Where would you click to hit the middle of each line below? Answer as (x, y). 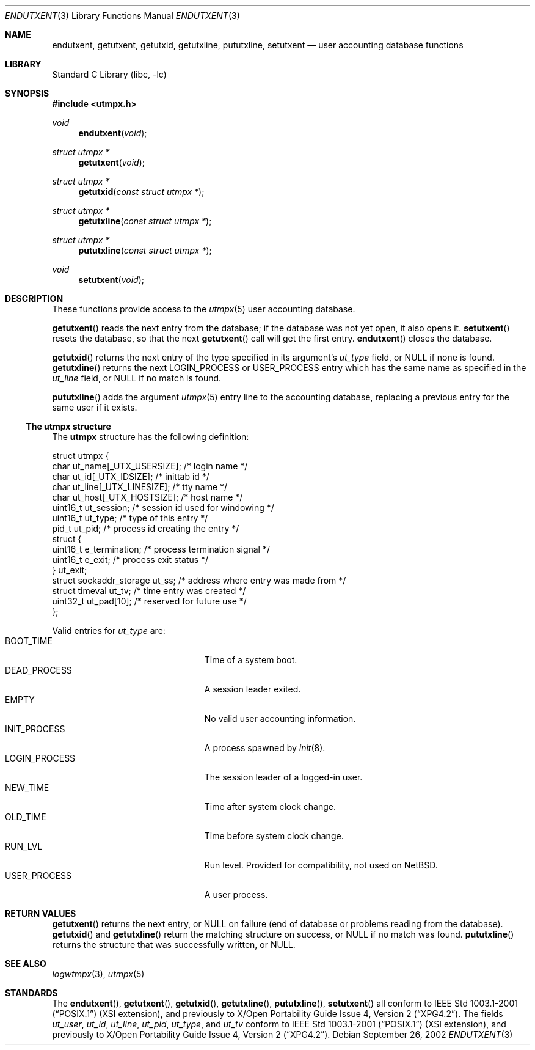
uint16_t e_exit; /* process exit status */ (130, 560)
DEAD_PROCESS (38, 670)
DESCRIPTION (34, 299)
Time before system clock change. (274, 836)
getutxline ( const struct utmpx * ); (145, 221)
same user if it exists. (95, 407)
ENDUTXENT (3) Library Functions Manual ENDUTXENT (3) (122, 16)
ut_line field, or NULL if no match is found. (137, 378)
